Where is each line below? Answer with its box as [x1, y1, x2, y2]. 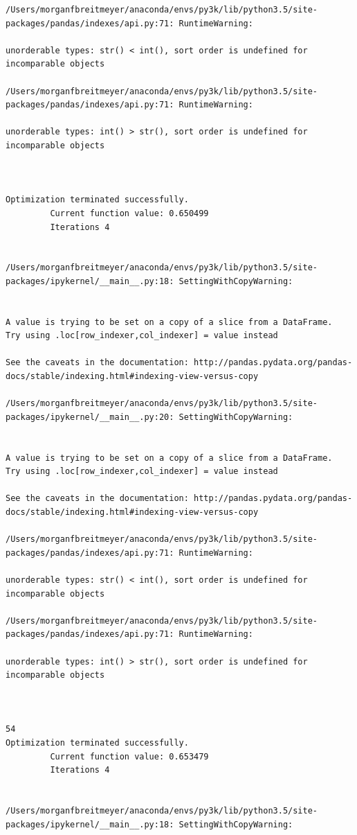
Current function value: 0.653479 [50, 751, 209, 762]
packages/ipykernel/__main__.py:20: [6, 412, 174, 422]
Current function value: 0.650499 [50, 208, 209, 218]
